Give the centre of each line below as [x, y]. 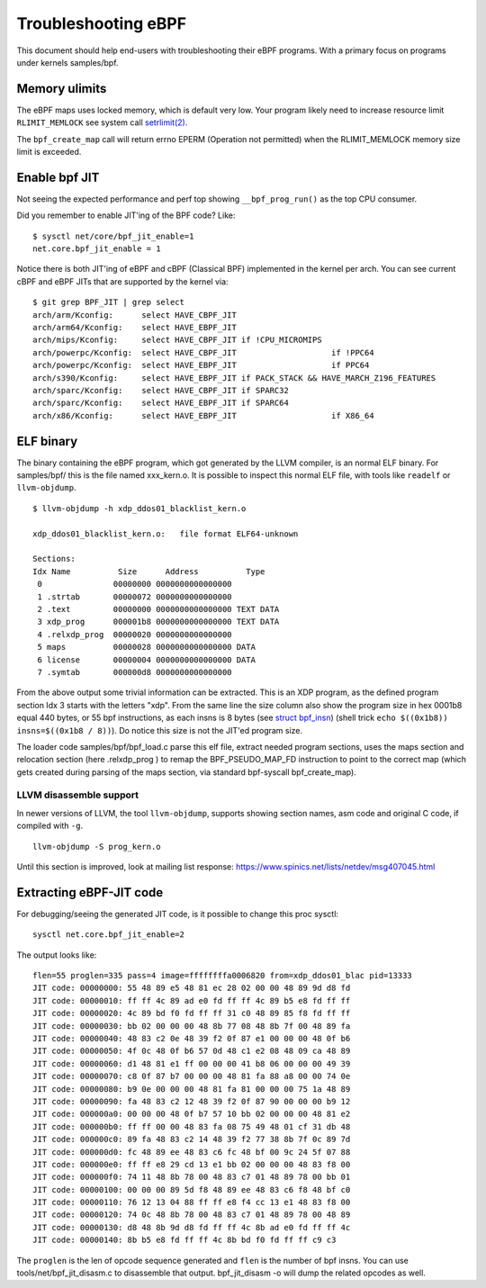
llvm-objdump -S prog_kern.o [97, 847]
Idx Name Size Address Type [149, 571]
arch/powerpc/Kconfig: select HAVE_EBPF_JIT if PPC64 [201, 365]
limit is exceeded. [49, 152]
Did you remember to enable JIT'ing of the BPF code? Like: [126, 215]
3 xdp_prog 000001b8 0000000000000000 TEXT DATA [158, 622]
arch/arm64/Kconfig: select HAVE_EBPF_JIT [135, 328]
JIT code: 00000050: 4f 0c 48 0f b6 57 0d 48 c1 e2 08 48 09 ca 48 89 [192, 1051]
